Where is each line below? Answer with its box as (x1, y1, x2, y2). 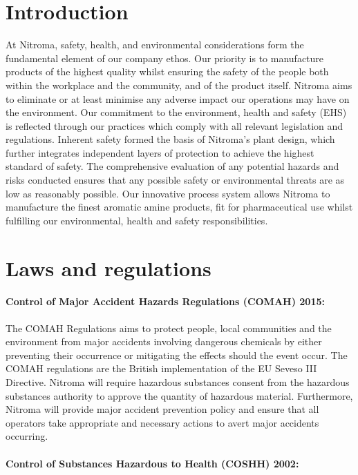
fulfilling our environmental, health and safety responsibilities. (6, 213, 268, 227)
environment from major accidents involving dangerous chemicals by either (6, 334, 322, 349)
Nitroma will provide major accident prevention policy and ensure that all (6, 402, 319, 416)
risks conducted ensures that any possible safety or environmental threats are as (6, 173, 345, 187)
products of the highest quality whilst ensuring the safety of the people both (6, 64, 329, 79)
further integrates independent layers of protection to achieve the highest (6, 145, 314, 159)
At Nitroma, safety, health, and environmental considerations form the (6, 37, 304, 52)
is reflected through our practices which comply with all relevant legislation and (6, 118, 343, 133)
